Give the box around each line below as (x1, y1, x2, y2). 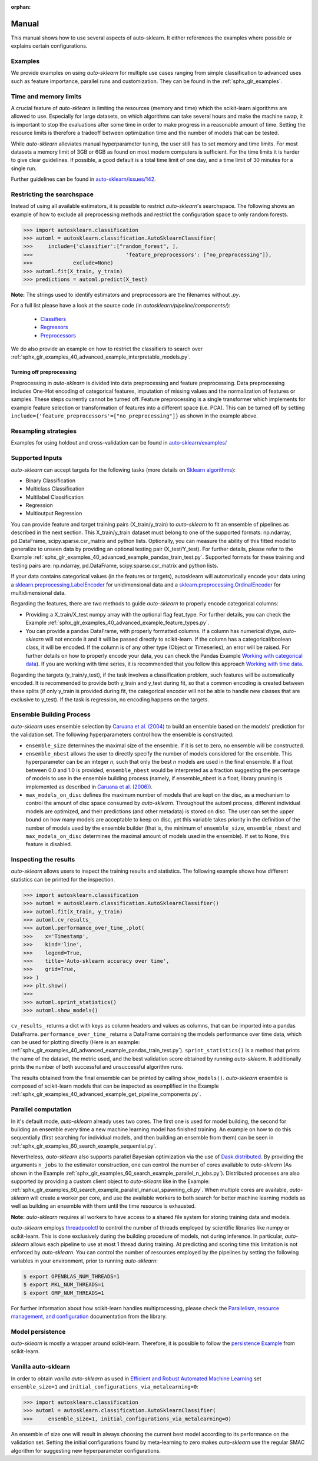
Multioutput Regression (25, 510, 82, 517)
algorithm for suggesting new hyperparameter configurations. (11, 1447, 161, 1454)
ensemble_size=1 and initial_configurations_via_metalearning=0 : (11, 1383, 198, 1390)
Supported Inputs (11, 454, 62, 462)
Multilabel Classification (25, 493, 84, 501)
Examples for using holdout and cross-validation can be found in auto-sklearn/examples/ (11, 439, 227, 446)
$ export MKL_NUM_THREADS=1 (23, 1281, 104, 1288)
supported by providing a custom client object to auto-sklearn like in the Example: (11, 1178, 210, 1185)
